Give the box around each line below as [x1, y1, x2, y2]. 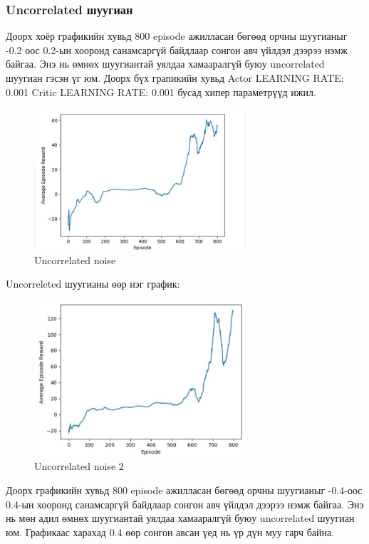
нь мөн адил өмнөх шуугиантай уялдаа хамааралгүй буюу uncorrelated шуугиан [6, 511, 355, 525]
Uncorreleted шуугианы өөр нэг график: [6, 276, 180, 291]
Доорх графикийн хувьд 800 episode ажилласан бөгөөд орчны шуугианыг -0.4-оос [6, 483, 363, 498]
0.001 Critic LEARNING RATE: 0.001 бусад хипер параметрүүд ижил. [6, 84, 316, 99]
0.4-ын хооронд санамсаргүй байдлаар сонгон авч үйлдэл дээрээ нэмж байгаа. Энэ [6, 496, 364, 511]
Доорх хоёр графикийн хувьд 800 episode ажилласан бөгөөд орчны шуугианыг [6, 28, 348, 43]
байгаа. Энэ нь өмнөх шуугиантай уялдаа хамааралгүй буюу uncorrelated [6, 56, 325, 71]
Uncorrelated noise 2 [34, 459, 124, 474]
